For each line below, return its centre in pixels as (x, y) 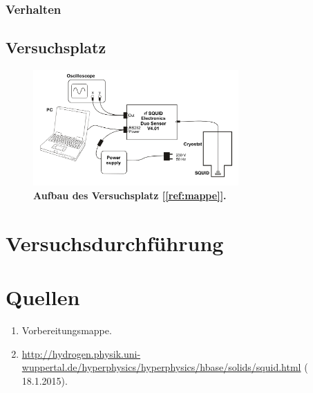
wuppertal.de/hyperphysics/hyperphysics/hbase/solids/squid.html (161, 367)
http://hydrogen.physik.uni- (81, 353)
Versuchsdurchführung (115, 243)
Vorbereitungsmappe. (67, 330)
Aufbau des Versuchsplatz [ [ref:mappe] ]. (130, 195)
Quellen (43, 297)
